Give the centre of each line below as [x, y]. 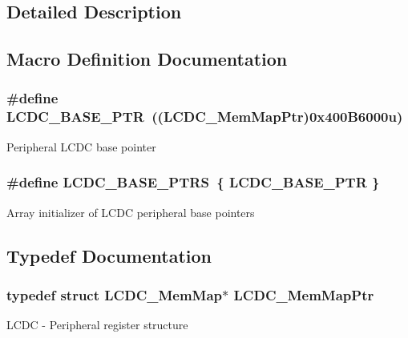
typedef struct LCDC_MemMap [115, 294]
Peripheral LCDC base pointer [81, 146]
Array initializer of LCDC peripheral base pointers [131, 212]
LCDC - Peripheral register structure [97, 325]
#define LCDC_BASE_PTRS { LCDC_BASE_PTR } [193, 182]
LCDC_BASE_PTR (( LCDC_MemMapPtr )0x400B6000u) [205, 117]
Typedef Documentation [109, 255]
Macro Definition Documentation [147, 59]
